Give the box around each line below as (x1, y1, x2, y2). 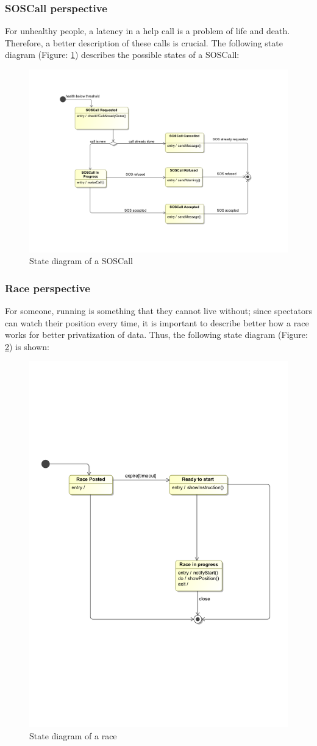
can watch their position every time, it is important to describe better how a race (5, 316, 309, 329)
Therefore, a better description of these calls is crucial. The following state (5, 36, 283, 49)
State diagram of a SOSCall (29, 254, 134, 267)
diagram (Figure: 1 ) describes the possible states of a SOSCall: (5, 48, 240, 61)
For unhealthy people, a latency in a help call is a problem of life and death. (5, 24, 290, 37)
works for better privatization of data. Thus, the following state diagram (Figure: (5, 328, 308, 341)
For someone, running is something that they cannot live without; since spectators (5, 304, 312, 317)
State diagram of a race (29, 729, 117, 742)
